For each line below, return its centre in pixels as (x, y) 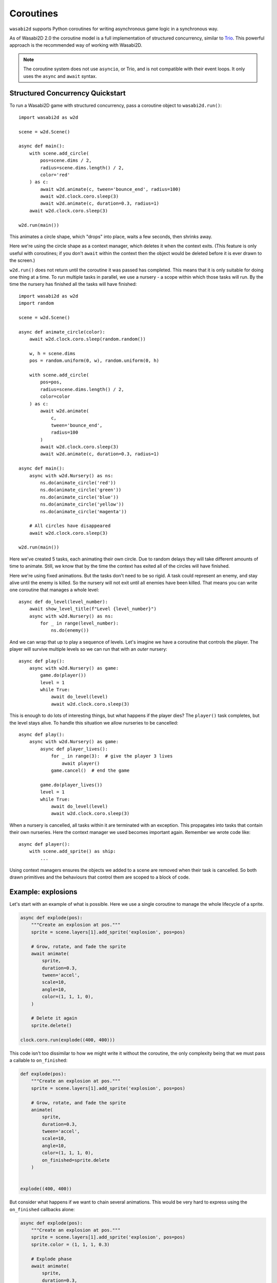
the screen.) (22, 260)
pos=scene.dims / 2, (66, 161)
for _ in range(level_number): (80, 623)
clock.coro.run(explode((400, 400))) (68, 1040)
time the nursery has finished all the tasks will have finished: (73, 284)
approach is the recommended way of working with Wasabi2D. (76, 45)
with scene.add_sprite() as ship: (73, 851)
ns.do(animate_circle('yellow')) (82, 504)
